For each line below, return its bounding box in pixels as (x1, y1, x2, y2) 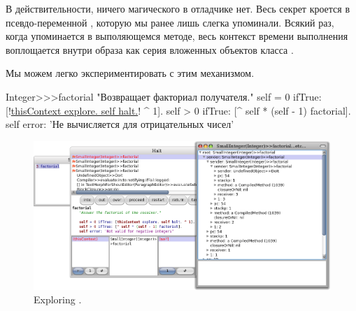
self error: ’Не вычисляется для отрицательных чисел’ (6, 117, 234, 131)
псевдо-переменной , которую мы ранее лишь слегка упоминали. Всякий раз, (6, 15, 334, 29)
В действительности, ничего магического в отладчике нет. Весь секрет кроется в (6, 1, 350, 15)
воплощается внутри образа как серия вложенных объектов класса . (6, 42, 294, 57)
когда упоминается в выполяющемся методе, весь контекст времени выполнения (6, 29, 348, 43)
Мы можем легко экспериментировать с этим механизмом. (6, 66, 255, 80)
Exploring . (34, 292, 82, 307)
